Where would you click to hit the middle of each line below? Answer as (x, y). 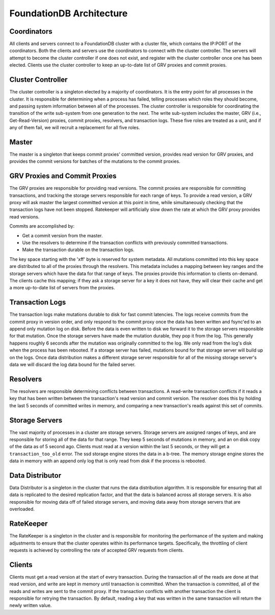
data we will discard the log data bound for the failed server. (73, 364)
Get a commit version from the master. (62, 235)
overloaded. (22, 509)
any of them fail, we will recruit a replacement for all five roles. (75, 128)
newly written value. (31, 605)
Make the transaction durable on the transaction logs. (78, 250)
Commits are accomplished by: (42, 226)
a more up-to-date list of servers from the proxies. (62, 288)
